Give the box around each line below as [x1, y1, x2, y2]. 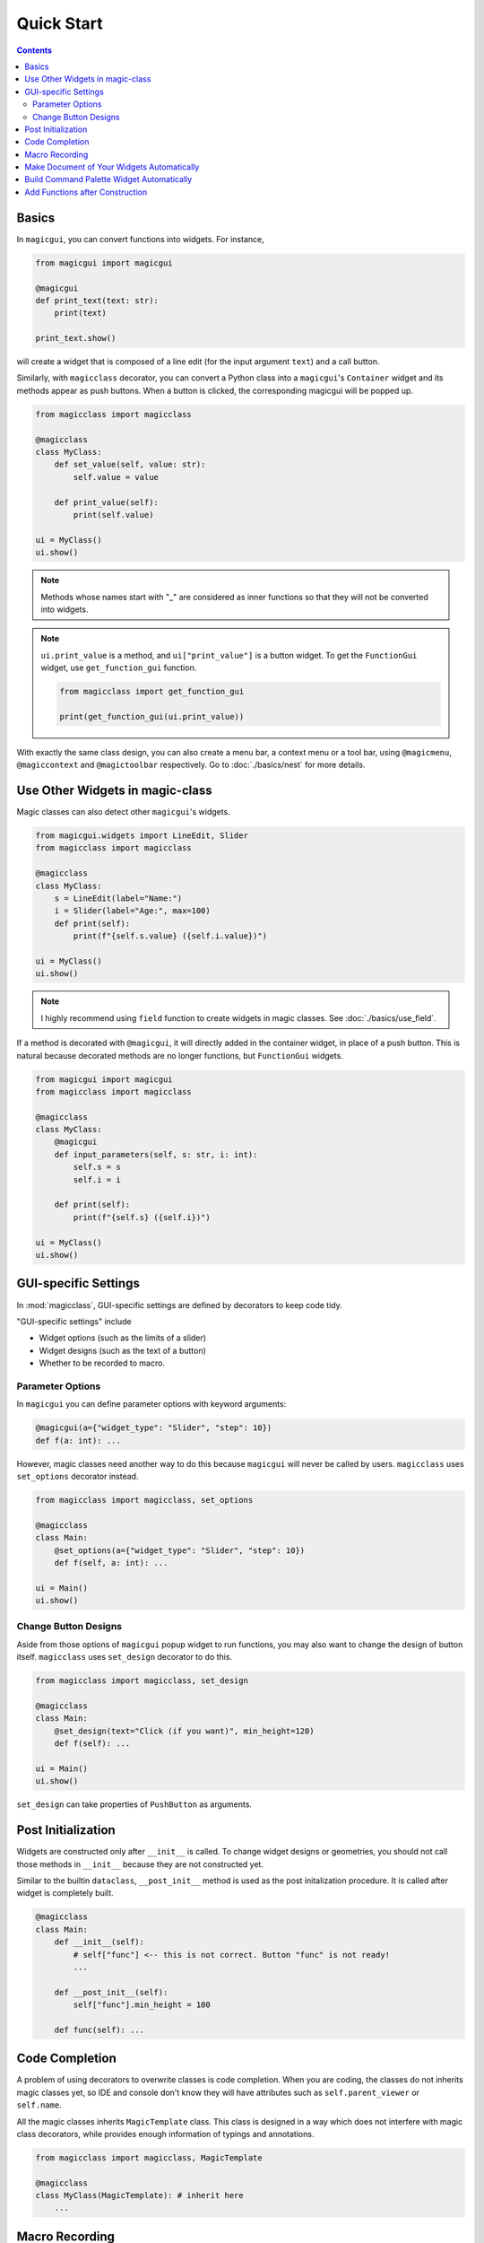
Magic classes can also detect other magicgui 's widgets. [16, 807, 230, 817]
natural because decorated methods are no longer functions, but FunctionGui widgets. [16, 1050, 344, 1060]
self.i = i [73, 1174, 121, 1184]
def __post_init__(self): [54, 1987, 169, 1997]
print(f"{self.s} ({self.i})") [73, 1212, 211, 1222]
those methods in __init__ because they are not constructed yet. [16, 1858, 264, 1870]
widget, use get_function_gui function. [40, 662, 197, 673]
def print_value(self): [54, 497, 159, 507]
